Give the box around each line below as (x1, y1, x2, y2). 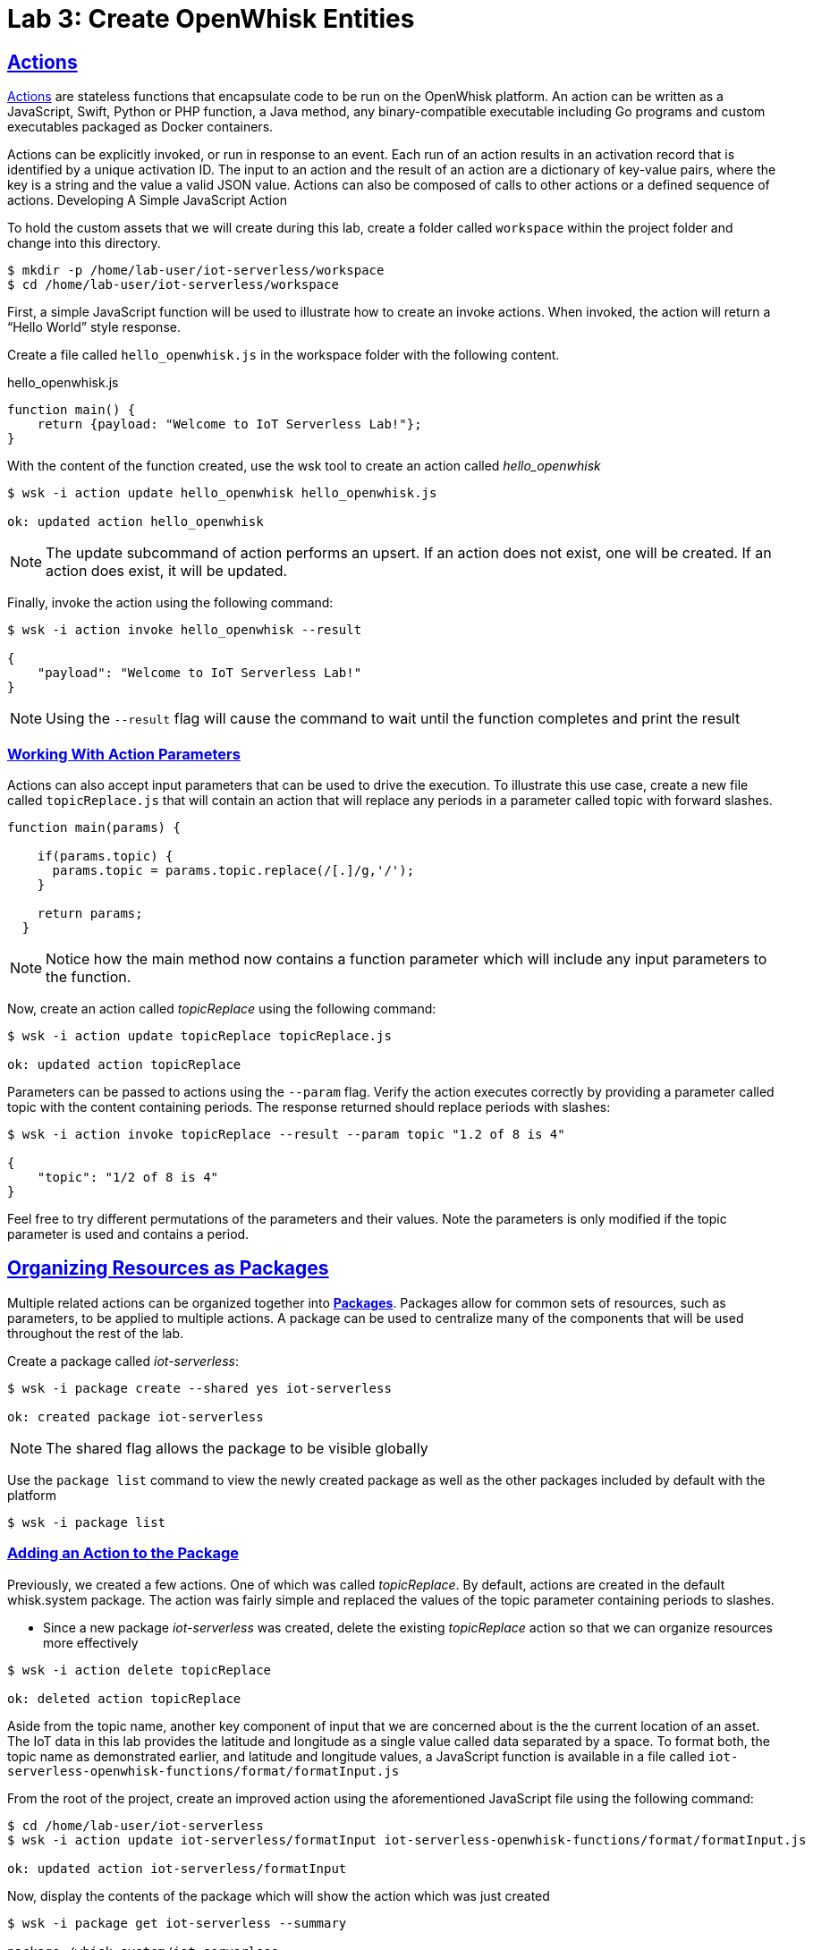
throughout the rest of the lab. (7, 1325, 184, 1341)
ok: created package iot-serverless (7, 1409, 264, 1424)
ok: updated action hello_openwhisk (7, 514, 264, 530)
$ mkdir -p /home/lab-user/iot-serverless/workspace (7, 263, 385, 278)
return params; (37, 905, 143, 920)
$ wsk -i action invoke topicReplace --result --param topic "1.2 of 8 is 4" (7, 1126, 565, 1141)
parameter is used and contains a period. (7, 1225, 250, 1242)
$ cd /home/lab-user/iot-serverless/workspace (7, 277, 339, 292)
